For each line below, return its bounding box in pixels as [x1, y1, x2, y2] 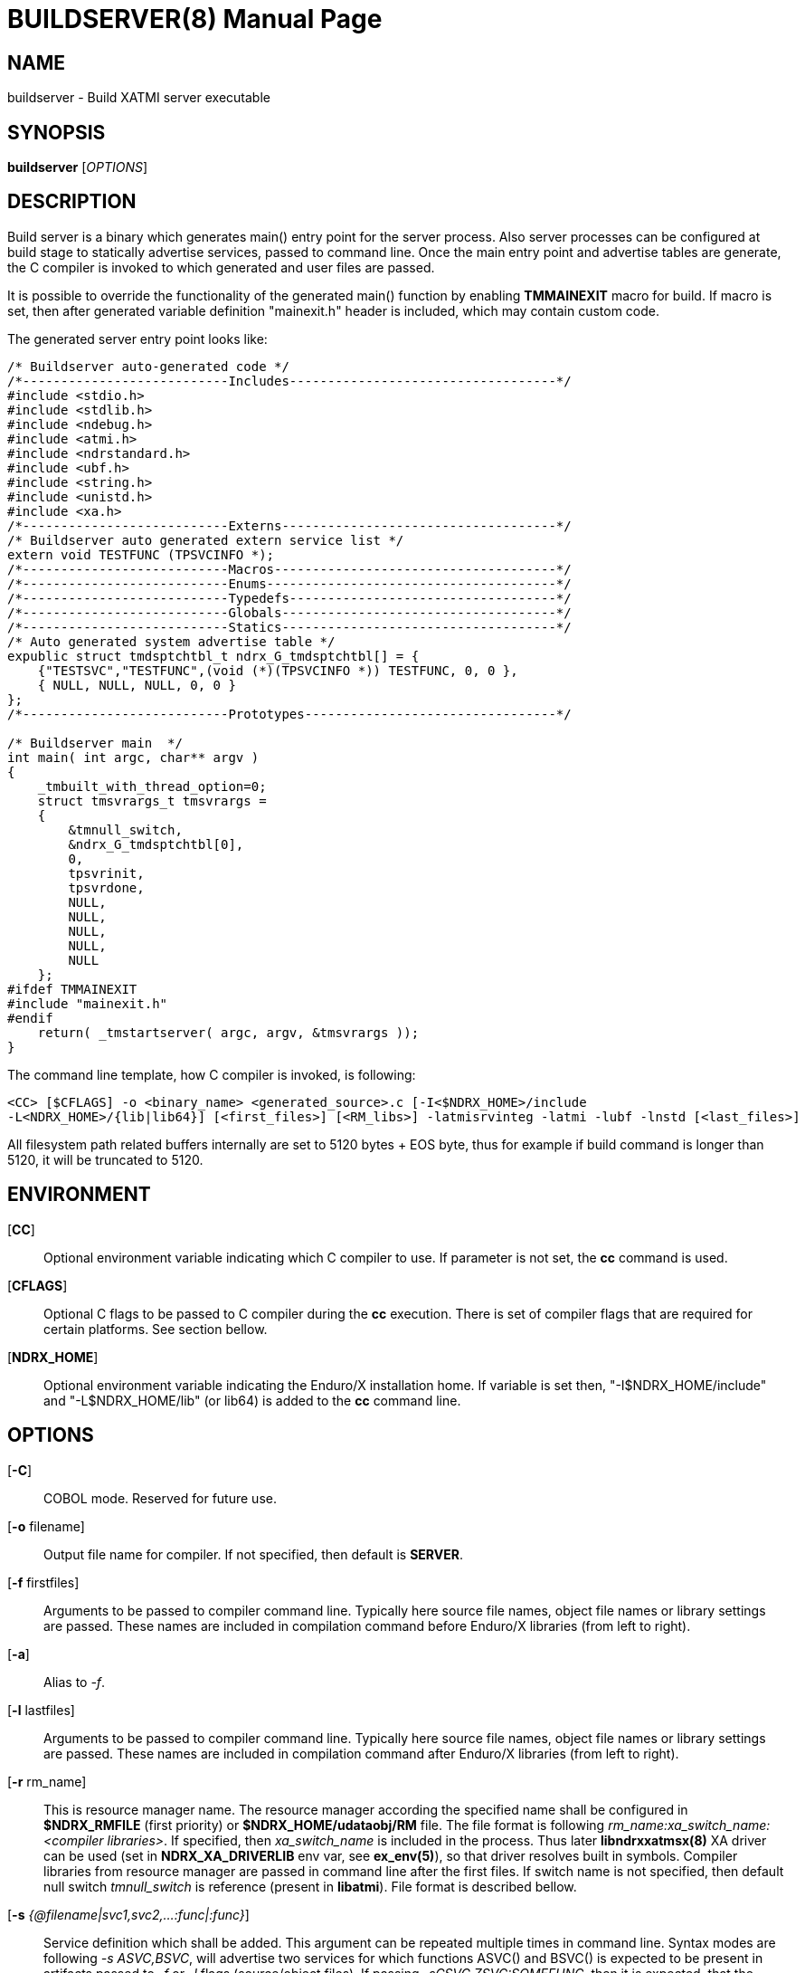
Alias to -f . [43, 1673, 106, 1690]
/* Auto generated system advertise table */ [7, 634, 336, 649]
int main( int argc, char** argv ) [7, 749, 260, 765]
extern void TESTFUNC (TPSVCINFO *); [7, 547, 275, 562]
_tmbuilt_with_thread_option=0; [37, 778, 267, 794]
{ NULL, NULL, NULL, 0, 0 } [37, 677, 236, 692]
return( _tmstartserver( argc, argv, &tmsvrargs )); [37, 1025, 420, 1040]
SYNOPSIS [7, 120, 106, 144]
